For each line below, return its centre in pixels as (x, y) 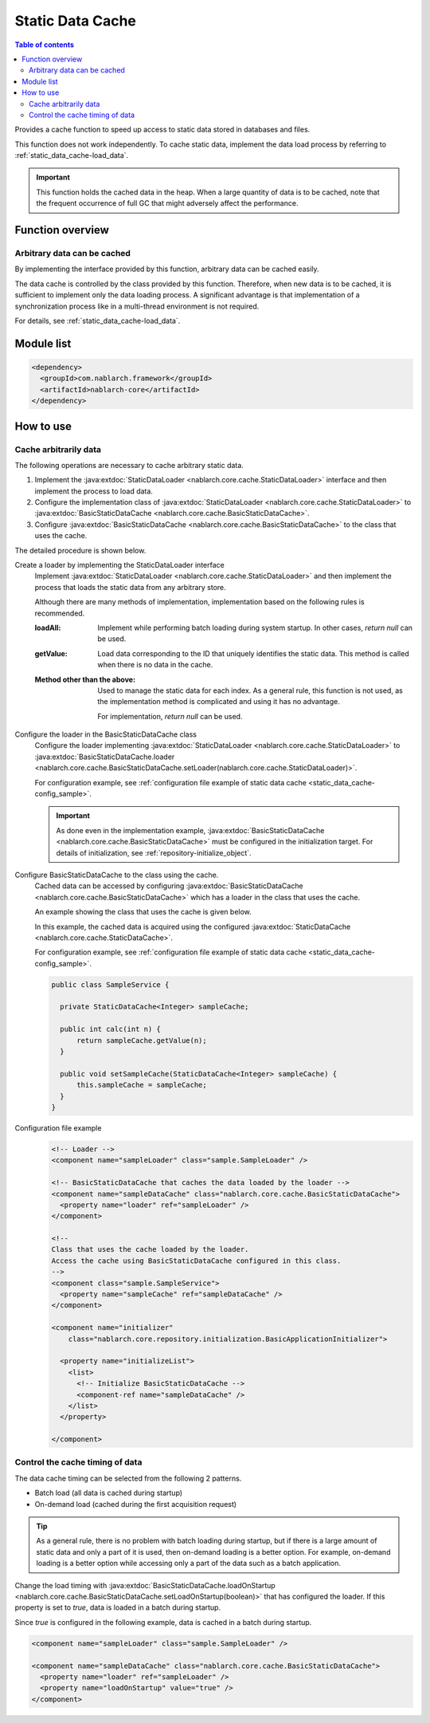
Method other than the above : (85, 679)
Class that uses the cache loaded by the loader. (150, 1249)
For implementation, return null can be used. (170, 716)
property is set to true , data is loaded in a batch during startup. (118, 1607)
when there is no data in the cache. (155, 665)
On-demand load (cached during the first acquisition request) (136, 1504)
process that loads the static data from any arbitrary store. (130, 587)
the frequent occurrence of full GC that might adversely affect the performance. (167, 203)
